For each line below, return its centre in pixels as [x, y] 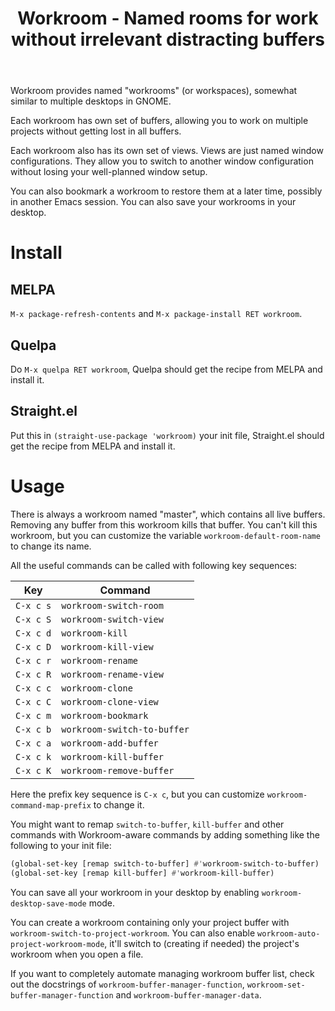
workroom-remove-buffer [118, 770]
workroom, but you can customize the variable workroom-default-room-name [165, 535]
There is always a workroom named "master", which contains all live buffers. [168, 514]
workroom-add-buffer [110, 743]
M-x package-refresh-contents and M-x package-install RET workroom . [156, 314]
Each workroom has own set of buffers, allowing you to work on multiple [159, 121]
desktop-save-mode [48, 903]
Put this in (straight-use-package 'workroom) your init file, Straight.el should [167, 435]
